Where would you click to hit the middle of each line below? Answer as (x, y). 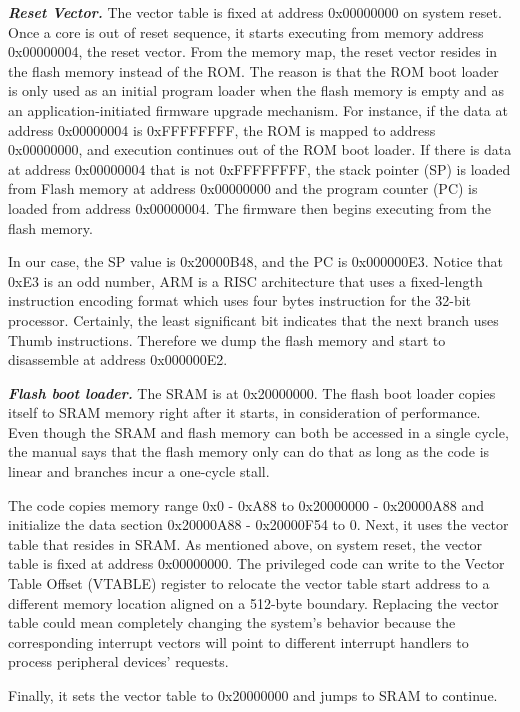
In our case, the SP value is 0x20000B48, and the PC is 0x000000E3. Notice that (255, 261)
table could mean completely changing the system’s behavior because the (232, 622)
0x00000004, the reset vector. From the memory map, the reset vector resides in (253, 51)
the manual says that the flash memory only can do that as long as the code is (249, 451)
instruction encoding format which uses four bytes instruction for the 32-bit (240, 300)
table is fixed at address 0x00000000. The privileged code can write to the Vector (256, 563)
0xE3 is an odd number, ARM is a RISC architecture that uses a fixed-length (245, 280)
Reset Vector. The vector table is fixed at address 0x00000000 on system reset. (255, 12)
